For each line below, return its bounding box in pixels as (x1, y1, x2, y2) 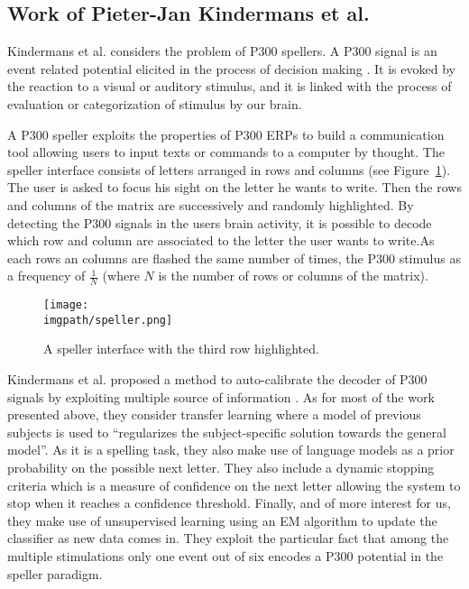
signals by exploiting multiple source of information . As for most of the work (7, 387, 435, 406)
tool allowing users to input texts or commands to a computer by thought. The (7, 143, 445, 161)
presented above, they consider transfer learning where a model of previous (7, 405, 421, 424)
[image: (43, 299, 89, 312)
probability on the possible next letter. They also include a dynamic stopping (7, 458, 435, 477)
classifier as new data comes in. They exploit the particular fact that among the (7, 529, 449, 548)
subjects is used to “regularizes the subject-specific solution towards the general (7, 422, 446, 441)
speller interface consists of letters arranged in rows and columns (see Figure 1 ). (7, 160, 451, 179)
